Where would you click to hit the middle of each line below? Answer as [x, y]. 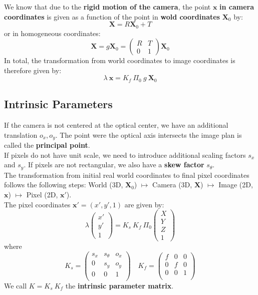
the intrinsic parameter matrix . [119, 286]
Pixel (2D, [42, 194]
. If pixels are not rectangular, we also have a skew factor [114, 165]
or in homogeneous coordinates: [52, 33]
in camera [237, 7]
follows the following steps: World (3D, [64, 185]
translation [21, 134]
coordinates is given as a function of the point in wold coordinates [112, 16]
